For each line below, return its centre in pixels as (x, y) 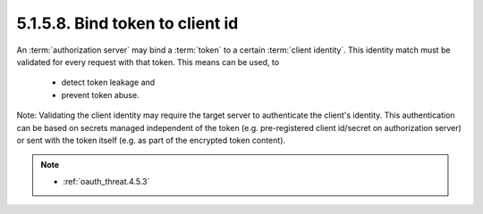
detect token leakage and (108, 82)
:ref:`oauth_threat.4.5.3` (106, 181)
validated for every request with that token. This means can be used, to (148, 62)
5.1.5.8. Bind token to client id (127, 23)
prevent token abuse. (100, 95)
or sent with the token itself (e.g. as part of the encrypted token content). (151, 140)
